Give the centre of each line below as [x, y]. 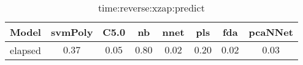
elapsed [25, 50]
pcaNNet [271, 32]
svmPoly [72, 32]
